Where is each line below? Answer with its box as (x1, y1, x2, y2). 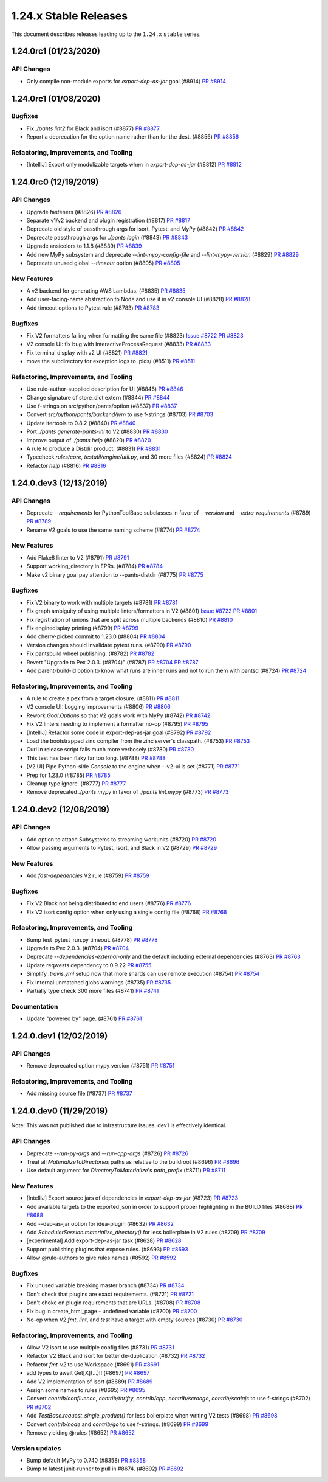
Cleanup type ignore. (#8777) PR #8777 (26, 779, 126, 787)
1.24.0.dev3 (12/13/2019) (11, 478, 108, 488)
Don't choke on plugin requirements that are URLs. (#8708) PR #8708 (26, 1299, 201, 1306)
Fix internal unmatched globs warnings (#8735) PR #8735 (26, 978, 171, 986)
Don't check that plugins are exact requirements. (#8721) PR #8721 (26, 1290, 194, 1298)
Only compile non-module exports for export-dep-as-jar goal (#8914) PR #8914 (26, 77, 227, 85)
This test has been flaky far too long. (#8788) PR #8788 (26, 754, 166, 762)
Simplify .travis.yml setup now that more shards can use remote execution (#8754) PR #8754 (26, 970, 260, 978)
